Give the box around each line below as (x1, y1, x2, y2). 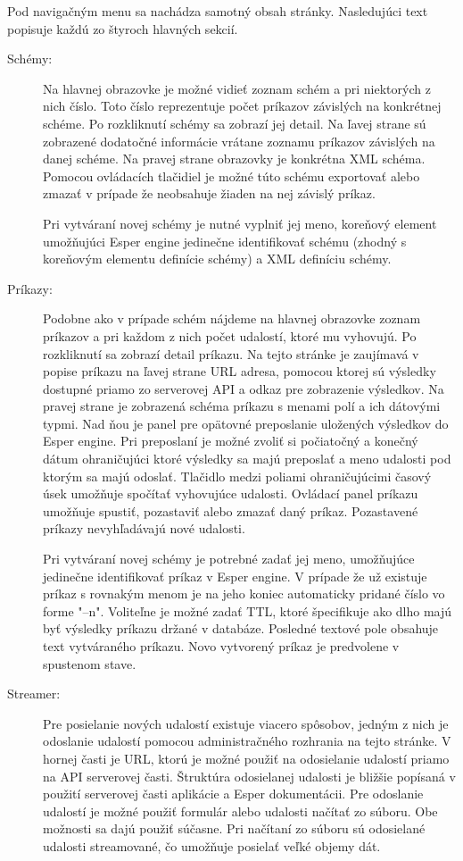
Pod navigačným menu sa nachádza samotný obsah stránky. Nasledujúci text (7, 2, 428, 20)
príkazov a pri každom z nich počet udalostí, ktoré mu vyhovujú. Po (43, 326, 417, 345)
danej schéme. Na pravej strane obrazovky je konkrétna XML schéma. (43, 149, 426, 168)
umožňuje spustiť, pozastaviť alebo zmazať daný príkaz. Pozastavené (43, 501, 418, 520)
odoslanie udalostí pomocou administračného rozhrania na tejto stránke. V (43, 731, 451, 750)
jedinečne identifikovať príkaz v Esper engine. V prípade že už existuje (43, 566, 427, 585)
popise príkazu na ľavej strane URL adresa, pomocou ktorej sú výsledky (43, 362, 436, 380)
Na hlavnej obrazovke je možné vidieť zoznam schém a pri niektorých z (43, 79, 431, 97)
